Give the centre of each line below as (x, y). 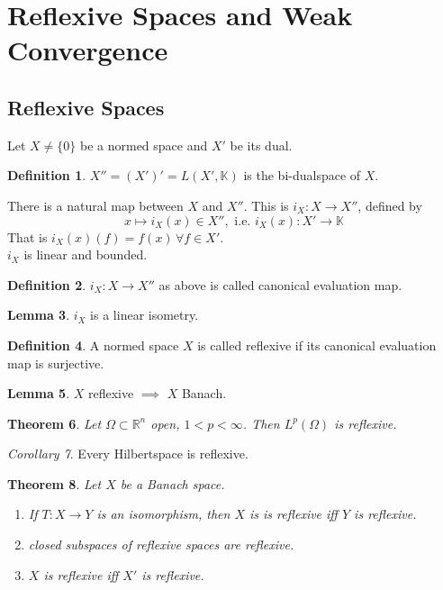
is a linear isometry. (145, 315)
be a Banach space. (172, 483)
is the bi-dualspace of (302, 175)
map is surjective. (56, 363)
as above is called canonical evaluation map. (280, 284)
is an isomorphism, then (163, 514)
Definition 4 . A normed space (93, 345)
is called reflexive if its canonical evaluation (317, 345)
